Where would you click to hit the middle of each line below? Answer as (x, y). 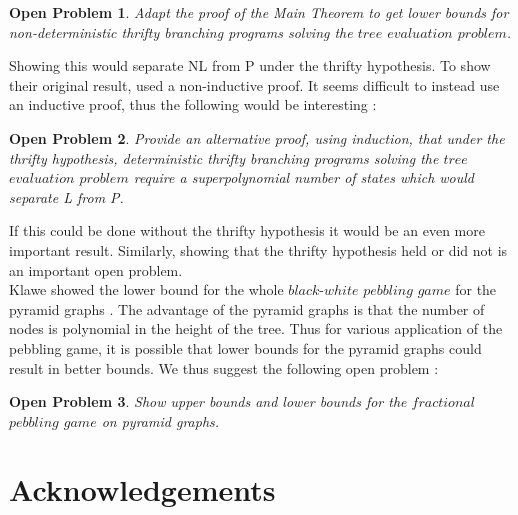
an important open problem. (96, 269)
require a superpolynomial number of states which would (304, 177)
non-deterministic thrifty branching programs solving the (181, 31)
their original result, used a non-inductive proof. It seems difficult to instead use (254, 84)
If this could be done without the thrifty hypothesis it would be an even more (247, 230)
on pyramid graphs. (160, 420)
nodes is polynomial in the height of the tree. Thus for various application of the (256, 328)
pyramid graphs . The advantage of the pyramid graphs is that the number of (247, 308)
